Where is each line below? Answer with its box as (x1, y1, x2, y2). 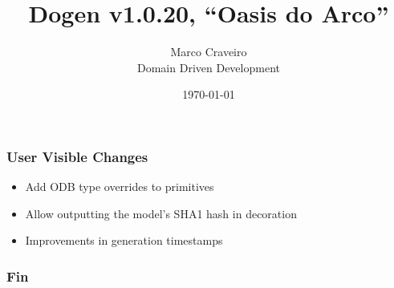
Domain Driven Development (137, 59, 280, 75)
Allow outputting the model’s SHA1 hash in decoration (25, 205, 297, 221)
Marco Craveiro (170, 43, 247, 60)
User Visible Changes (6, 146, 148, 166)
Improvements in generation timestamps (25, 232, 223, 249)
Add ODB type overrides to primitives (25, 178, 214, 195)
